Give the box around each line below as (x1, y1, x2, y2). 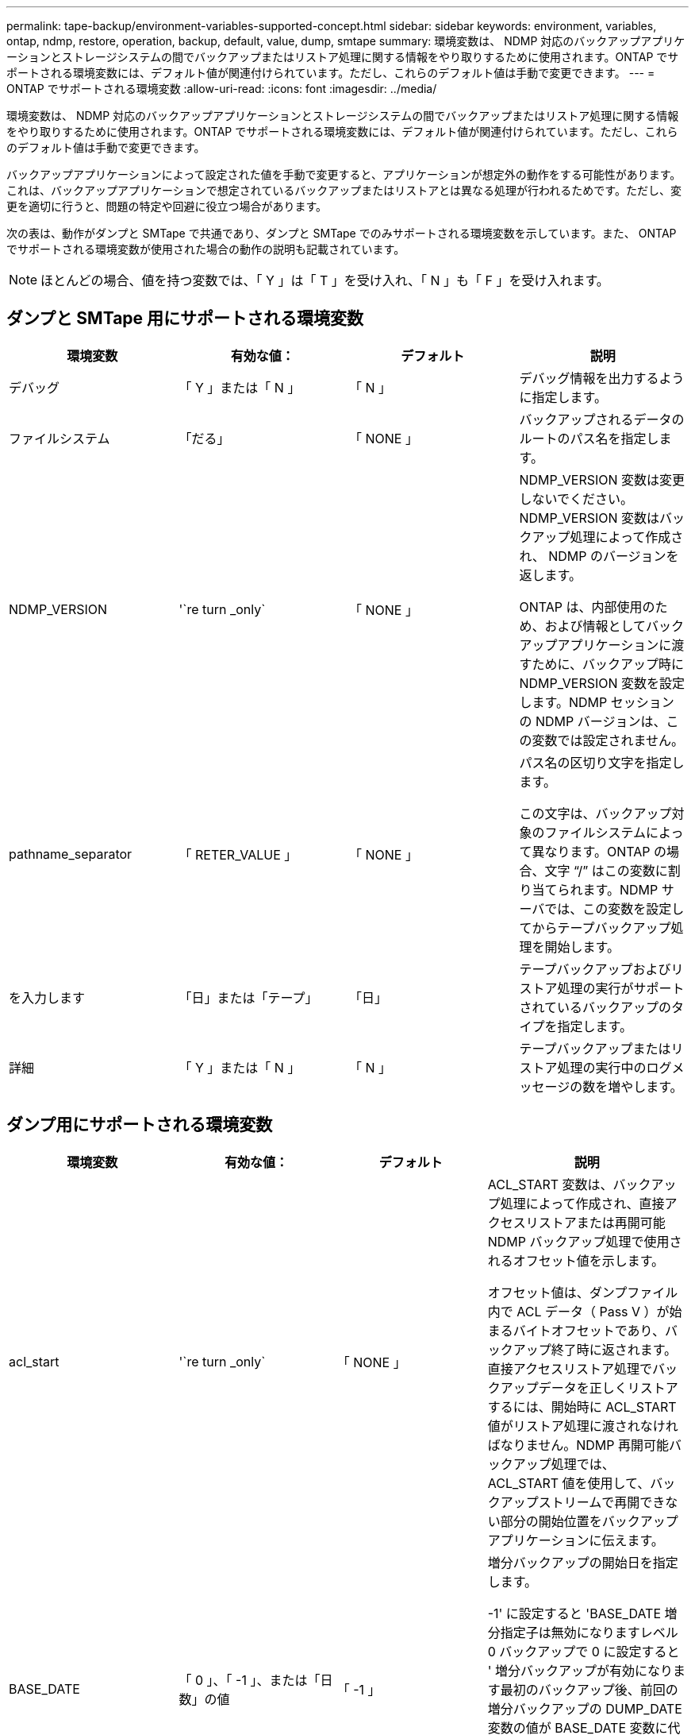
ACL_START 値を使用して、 (487, 1474, 651, 1491)
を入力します (9, 989, 86, 1006)
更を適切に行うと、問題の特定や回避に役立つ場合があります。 (6, 199, 328, 213)
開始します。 (544, 938, 620, 955)
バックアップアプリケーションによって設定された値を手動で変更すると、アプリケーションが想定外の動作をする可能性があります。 (6, 168, 682, 181)
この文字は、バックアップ (519, 805, 672, 821)
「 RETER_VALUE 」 (179, 846, 298, 863)
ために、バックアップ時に (532, 655, 685, 672)
